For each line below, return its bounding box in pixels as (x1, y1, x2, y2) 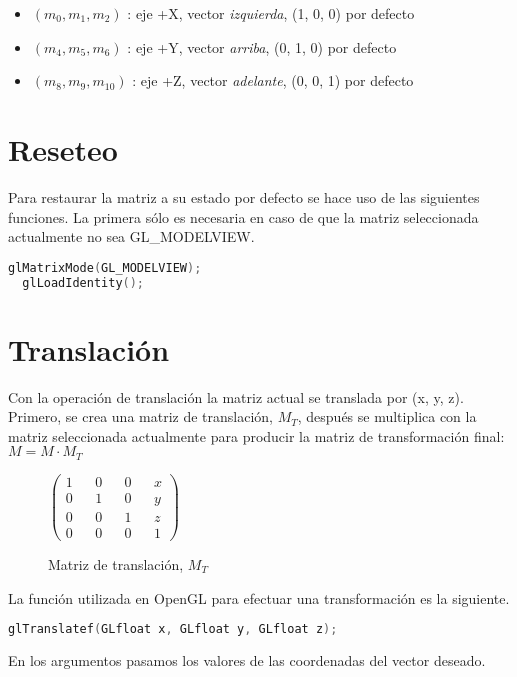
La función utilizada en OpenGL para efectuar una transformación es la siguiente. (8, 587, 510, 608)
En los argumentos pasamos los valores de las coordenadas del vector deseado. (8, 650, 486, 671)
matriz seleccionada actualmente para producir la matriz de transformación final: (8, 425, 505, 446)
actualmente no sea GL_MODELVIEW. (8, 226, 255, 247)
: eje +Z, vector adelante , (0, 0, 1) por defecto (132, 70, 414, 91)
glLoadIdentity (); (22, 275, 145, 290)
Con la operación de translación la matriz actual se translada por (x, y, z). (8, 386, 464, 407)
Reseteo (8, 128, 118, 169)
